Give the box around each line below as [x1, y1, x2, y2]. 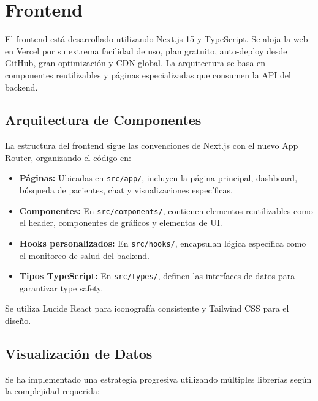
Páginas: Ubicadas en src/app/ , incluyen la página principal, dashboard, [19, 171, 298, 184]
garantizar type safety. [19, 281, 104, 294]
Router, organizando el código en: [5, 151, 132, 163]
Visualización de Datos [5, 344, 153, 363]
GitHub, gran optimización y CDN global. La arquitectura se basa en [5, 56, 266, 69]
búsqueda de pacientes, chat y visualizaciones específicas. [19, 184, 233, 197]
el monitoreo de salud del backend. [19, 249, 150, 261]
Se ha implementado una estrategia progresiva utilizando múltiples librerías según [5, 372, 312, 385]
